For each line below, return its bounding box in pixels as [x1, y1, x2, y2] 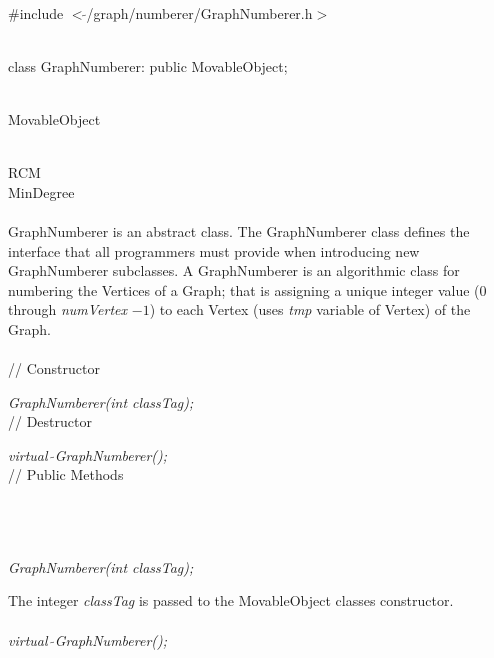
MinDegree [8, 181, 75, 202]
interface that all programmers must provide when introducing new [8, 240, 420, 261]
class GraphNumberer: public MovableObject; [8, 55, 288, 76]
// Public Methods [8, 464, 124, 485]
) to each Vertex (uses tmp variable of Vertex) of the [149, 299, 471, 320]
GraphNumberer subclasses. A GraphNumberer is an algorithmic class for [8, 260, 460, 281]
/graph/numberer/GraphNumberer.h [86, 2, 313, 23]
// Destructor [8, 411, 92, 432]
